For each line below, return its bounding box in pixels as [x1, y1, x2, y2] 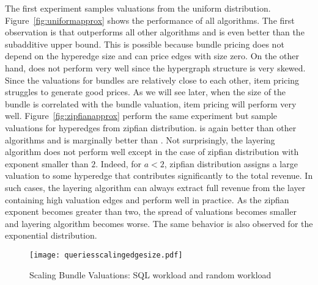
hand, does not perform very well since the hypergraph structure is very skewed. [5, 61, 306, 74]
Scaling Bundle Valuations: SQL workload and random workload [29, 268, 272, 281]
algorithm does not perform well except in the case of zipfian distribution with [5, 145, 299, 158]
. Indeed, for [95, 157, 142, 170]
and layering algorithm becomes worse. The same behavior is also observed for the [5, 217, 313, 229]
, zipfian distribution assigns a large [164, 157, 298, 170]
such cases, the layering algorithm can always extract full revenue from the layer [5, 181, 306, 193]
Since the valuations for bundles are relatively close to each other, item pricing [5, 73, 300, 86]
